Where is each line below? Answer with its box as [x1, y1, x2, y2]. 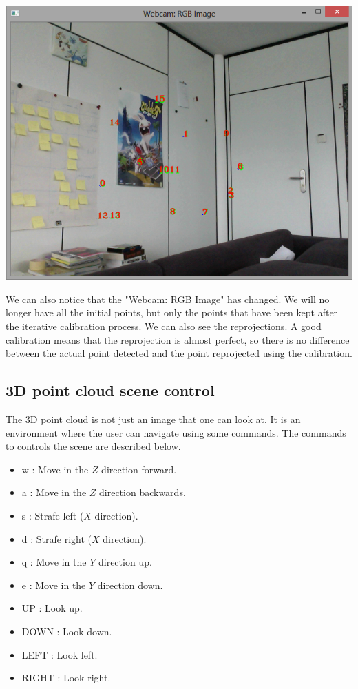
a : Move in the [21, 485, 87, 500]
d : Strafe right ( [21, 531, 92, 546]
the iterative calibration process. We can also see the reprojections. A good [6, 319, 322, 333]
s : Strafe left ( [21, 508, 84, 523]
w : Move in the [21, 462, 89, 476]
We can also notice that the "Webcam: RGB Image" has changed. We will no [6, 291, 330, 306]
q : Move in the [21, 555, 87, 569]
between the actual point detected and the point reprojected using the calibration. [6, 346, 352, 360]
